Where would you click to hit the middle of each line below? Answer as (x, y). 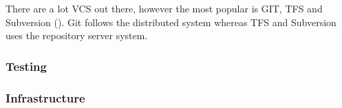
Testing (26, 66)
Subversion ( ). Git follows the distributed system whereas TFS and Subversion (171, 22)
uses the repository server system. (77, 35)
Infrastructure (45, 97)
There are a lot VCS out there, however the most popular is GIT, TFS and (164, 8)
